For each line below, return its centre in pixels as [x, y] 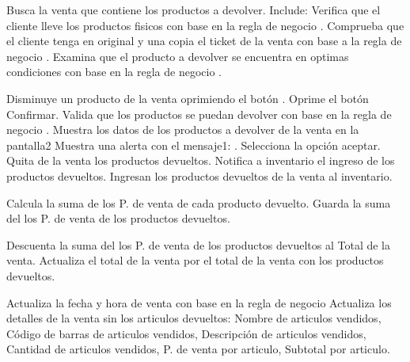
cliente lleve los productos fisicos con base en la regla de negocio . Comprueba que [205, 25]
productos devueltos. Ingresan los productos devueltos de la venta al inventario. [199, 175]
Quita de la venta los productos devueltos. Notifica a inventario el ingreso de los [201, 160]
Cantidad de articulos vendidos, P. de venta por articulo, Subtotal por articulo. [198, 349]
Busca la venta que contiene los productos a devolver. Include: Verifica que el [194, 10]
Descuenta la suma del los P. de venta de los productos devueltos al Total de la [199, 244]
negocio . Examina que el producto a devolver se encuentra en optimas [178, 56]
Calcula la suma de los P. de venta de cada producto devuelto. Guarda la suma [199, 202]
